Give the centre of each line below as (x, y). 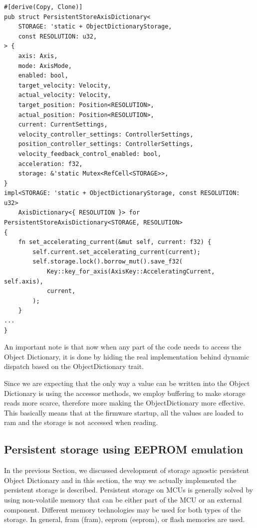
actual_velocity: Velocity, (65, 95)
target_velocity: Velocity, (65, 85)
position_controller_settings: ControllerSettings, (106, 144)
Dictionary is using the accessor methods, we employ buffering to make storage (125, 393)
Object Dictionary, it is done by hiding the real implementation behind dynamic (127, 356)
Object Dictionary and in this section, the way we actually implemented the (120, 480)
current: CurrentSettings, (63, 125)
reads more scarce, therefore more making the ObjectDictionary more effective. (125, 403)
